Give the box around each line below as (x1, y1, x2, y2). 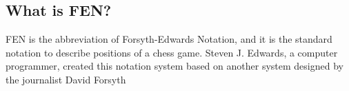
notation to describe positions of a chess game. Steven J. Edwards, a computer (6, 45, 338, 59)
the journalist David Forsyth (6, 72, 126, 86)
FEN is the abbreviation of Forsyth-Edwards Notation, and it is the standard (6, 32, 332, 46)
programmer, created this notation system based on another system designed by (6, 59, 343, 73)
